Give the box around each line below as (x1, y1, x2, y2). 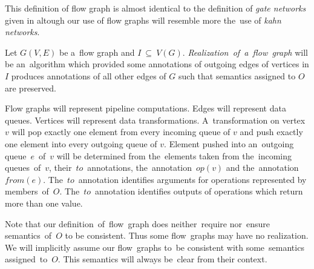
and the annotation (226, 161, 299, 174)
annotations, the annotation (87, 161, 192, 174)
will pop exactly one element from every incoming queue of (11, 125, 231, 138)
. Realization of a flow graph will (182, 45, 308, 58)
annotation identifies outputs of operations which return (95, 185, 303, 198)
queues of (5, 161, 41, 174)
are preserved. (5, 81, 56, 94)
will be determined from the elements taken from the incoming (56, 149, 292, 162)
